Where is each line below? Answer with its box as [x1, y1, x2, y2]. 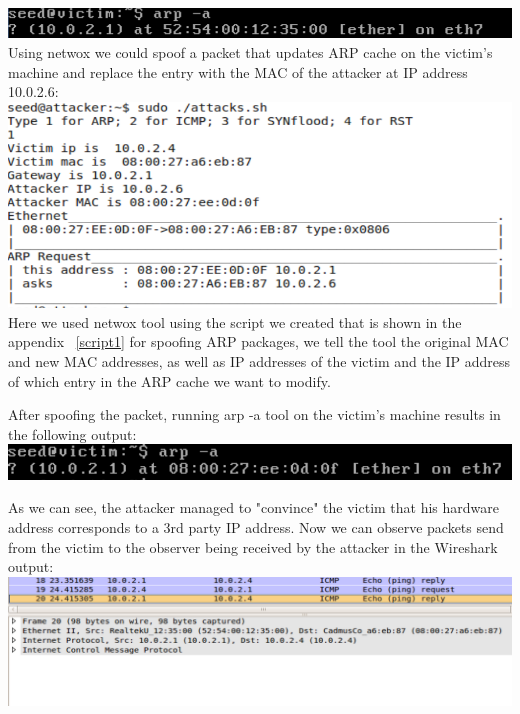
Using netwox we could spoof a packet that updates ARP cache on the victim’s [8, 42, 493, 63]
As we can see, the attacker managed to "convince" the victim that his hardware [8, 497, 500, 518]
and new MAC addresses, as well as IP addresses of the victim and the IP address [8, 350, 511, 371]
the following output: [8, 423, 137, 444]
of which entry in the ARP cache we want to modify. [8, 370, 331, 391]
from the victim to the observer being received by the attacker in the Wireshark [8, 536, 498, 557]
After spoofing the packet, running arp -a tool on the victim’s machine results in [8, 404, 501, 425]
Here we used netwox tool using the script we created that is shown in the [8, 311, 462, 332]
